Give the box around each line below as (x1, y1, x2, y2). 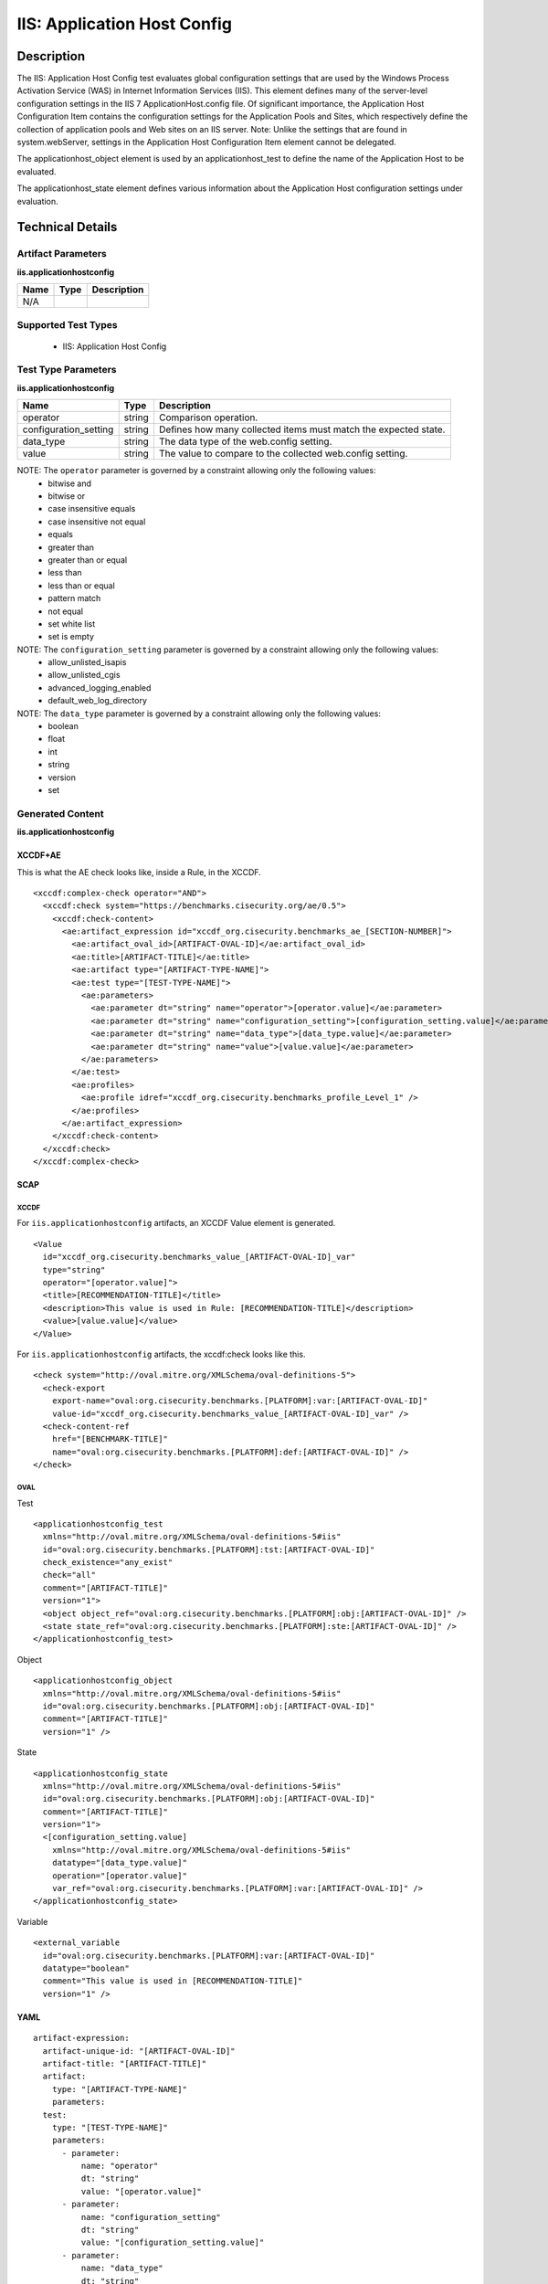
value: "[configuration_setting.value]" (80, 2237, 265, 2247)
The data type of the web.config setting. (158, 435, 332, 448)
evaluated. (16, 165, 57, 177)
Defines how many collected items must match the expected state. (158, 423, 446, 436)
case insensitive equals (47, 503, 136, 514)
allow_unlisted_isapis (47, 657, 127, 668)
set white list (47, 618, 96, 629)
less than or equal (47, 580, 116, 591)
